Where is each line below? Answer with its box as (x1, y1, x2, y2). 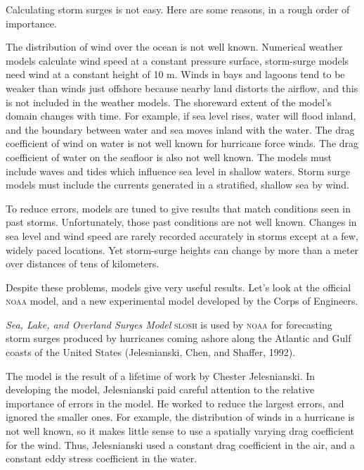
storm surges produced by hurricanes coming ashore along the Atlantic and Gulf (6, 331, 351, 345)
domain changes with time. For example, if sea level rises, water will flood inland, (6, 108, 356, 123)
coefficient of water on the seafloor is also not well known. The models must (6, 149, 332, 164)
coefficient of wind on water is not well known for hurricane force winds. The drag (6, 136, 359, 151)
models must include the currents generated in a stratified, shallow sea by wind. (6, 177, 350, 192)
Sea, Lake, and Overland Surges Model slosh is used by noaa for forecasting (6, 317, 332, 331)
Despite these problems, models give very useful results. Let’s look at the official (6, 279, 351, 294)
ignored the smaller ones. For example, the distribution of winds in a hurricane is (6, 409, 355, 424)
